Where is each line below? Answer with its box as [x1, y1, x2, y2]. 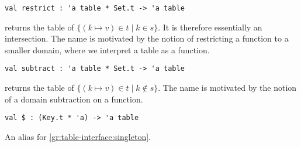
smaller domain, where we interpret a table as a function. [5, 43, 210, 56]
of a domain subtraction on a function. [5, 93, 143, 105]
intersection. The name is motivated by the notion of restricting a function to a [5, 32, 289, 45]
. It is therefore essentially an [158, 20, 262, 33]
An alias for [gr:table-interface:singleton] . [5, 130, 151, 142]
